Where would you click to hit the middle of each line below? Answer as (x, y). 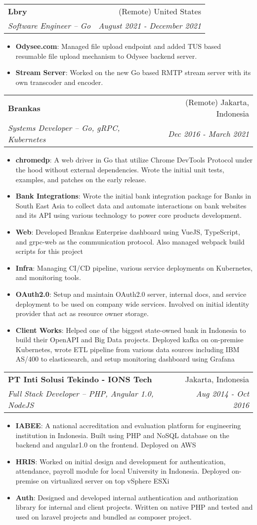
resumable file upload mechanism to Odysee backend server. (106, 56)
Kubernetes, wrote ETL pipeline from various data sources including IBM (128, 349)
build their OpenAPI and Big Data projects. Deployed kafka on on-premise (129, 340)
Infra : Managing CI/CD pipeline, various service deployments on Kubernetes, (134, 267)
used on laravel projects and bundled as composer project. (104, 516)
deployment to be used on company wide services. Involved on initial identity (132, 303)
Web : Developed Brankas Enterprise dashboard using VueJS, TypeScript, (128, 231)
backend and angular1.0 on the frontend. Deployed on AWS (106, 445)
